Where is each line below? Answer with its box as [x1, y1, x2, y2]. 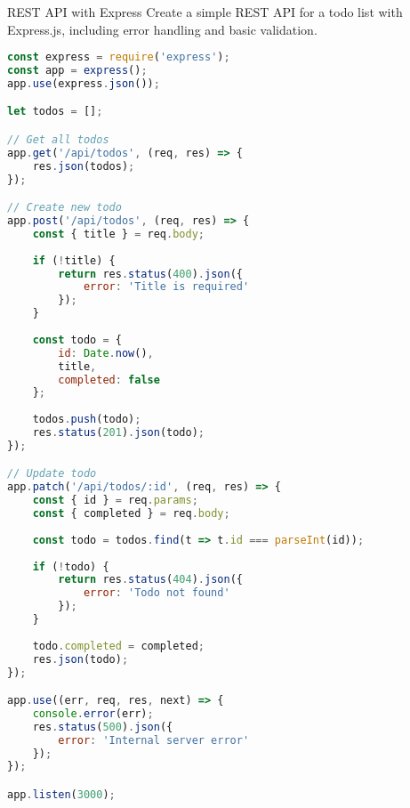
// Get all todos [7, 133, 109, 146]
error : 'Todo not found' [83, 586, 230, 600]
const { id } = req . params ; [32, 494, 198, 507]
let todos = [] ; [7, 105, 103, 118]
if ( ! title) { [32, 254, 116, 267]
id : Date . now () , [58, 346, 154, 360]
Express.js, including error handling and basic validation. [7, 20, 318, 38]
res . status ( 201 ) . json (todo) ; [32, 426, 205, 440]
